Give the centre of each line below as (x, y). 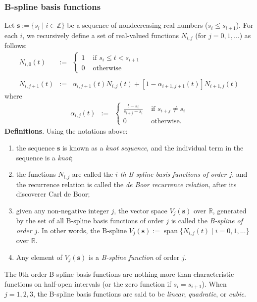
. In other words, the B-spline (82, 230)
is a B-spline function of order (134, 257)
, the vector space (141, 210)
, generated (230, 210)
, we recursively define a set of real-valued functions (101, 35)
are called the (93, 174)
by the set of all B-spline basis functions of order (90, 221)
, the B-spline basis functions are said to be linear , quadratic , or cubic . (139, 294)
